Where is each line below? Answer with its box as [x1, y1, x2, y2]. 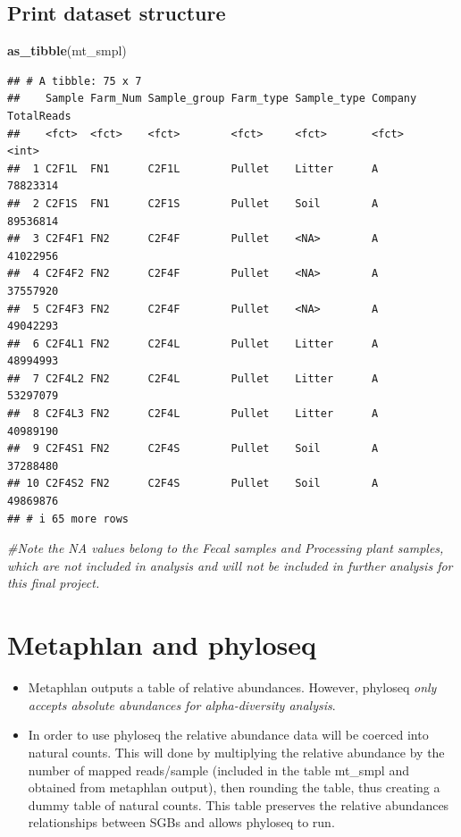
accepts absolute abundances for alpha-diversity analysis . [28, 695, 336, 714]
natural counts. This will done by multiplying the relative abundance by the [28, 742, 445, 761]
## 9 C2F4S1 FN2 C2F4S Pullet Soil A [7, 442, 379, 456]
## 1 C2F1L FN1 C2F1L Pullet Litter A [7, 162, 379, 175]
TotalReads [7, 109, 71, 122]
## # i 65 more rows [7, 512, 130, 525]
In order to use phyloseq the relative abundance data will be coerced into [28, 725, 429, 744]
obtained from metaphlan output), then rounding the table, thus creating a [28, 778, 440, 797]
